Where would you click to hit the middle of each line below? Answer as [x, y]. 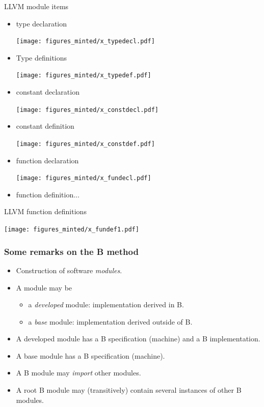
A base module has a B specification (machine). [90, 355]
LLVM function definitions [45, 211]
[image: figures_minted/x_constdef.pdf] [85, 144]
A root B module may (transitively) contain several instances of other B [129, 390]
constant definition [45, 126]
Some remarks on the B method [71, 251]
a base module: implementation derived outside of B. [110, 321]
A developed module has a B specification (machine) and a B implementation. [138, 339]
